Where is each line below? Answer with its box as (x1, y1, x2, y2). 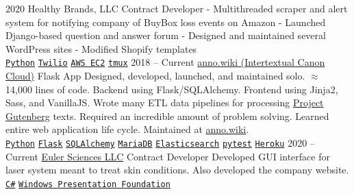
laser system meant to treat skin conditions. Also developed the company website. (5, 162, 349, 177)
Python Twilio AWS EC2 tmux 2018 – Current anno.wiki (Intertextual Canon (5, 55, 325, 69)
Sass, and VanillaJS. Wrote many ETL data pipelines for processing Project (5, 95, 324, 110)
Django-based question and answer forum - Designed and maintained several (5, 28, 326, 43)
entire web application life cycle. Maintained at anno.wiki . (5, 122, 249, 136)
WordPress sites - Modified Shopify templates (5, 41, 197, 56)
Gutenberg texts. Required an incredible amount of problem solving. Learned (5, 108, 329, 123)
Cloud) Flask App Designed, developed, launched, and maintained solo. (5, 69, 305, 83)
